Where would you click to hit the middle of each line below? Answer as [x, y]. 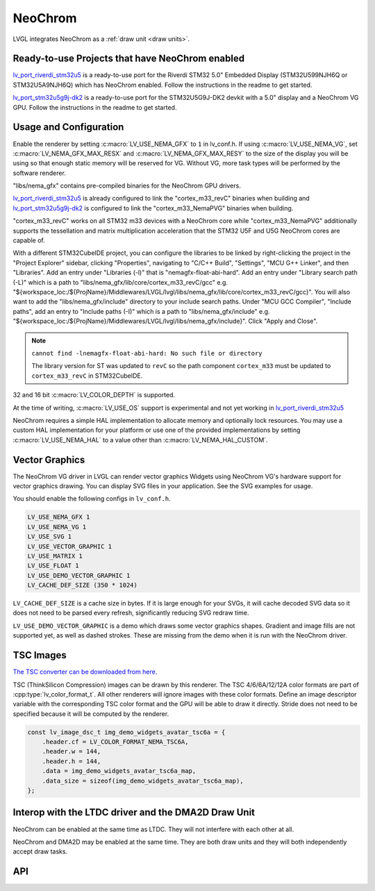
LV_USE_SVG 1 [50, 537]
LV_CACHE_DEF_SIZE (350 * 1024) [83, 585]
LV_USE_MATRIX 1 [55, 556]
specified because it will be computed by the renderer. [91, 714]
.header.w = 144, [72, 751]
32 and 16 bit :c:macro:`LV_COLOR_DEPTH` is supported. [94, 395]
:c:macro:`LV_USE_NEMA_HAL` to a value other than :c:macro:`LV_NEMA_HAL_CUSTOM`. [140, 440]
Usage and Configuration [68, 127]
